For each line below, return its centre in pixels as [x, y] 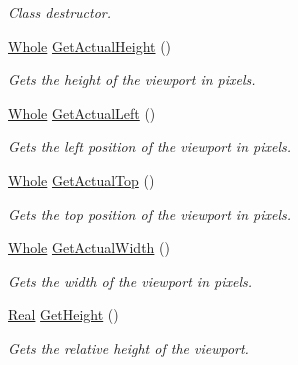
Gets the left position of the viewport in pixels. [150, 146]
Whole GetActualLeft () [82, 112]
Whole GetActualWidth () [89, 247]
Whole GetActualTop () [81, 179]
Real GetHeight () [63, 314]
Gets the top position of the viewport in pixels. [150, 213]
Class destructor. [60, 12]
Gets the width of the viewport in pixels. [130, 280]
